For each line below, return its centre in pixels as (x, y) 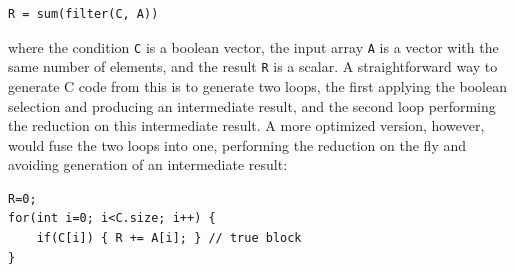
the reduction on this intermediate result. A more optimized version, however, (246, 125)
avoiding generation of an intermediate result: (148, 164)
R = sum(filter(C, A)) (83, 14)
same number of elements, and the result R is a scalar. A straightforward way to (253, 66)
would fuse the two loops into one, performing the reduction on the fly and (237, 144)
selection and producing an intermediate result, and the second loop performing (252, 105)
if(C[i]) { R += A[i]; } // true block (169, 238)
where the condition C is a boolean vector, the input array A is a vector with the (253, 46)
